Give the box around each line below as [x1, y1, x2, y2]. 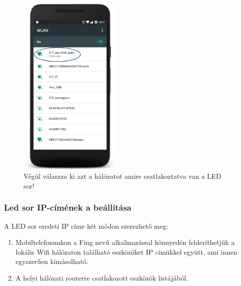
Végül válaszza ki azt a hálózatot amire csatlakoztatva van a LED [24, 171, 221, 181]
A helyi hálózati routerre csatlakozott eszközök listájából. [15, 273, 188, 283]
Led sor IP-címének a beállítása [4, 201, 132, 214]
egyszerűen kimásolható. [15, 256, 88, 266]
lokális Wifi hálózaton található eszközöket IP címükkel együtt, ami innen [15, 246, 238, 257]
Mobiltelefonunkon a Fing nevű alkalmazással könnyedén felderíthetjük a [15, 237, 235, 247]
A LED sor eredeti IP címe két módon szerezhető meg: [4, 220, 168, 231]
